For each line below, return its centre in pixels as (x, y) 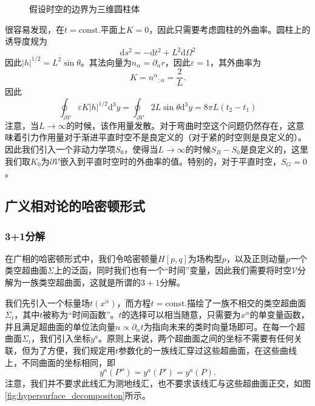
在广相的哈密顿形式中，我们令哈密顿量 (81, 258)
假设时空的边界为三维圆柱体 (84, 9)
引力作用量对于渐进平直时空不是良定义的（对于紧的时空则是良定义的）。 (164, 137)
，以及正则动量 (256, 258)
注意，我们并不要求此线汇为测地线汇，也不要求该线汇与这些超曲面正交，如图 (158, 383)
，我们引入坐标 (61, 338)
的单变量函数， (279, 315)
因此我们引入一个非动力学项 (60, 149)
